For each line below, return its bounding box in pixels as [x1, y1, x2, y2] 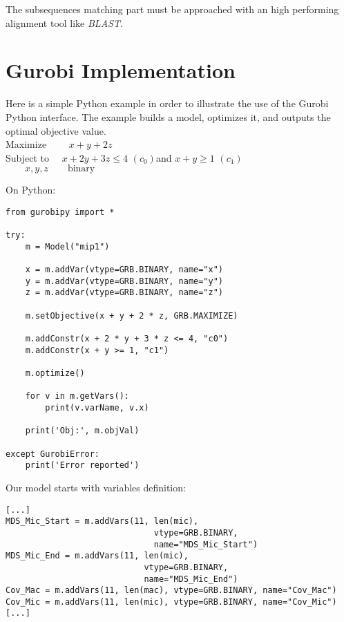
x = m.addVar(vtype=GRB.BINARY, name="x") [25, 265, 223, 275]
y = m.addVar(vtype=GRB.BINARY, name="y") [25, 276, 223, 286]
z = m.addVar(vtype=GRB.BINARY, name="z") [25, 288, 223, 298]
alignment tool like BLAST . [6, 15, 123, 30]
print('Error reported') [25, 460, 140, 471]
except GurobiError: [6, 449, 100, 459]
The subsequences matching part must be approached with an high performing [6, 2, 339, 16]
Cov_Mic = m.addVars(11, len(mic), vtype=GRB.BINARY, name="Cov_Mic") [6, 596, 337, 607]
